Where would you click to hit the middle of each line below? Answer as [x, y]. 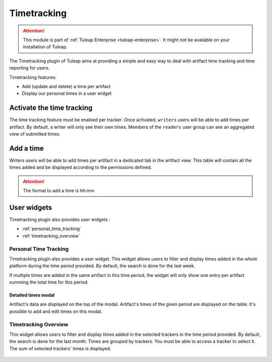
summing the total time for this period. [49, 282]
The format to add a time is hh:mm [59, 191]
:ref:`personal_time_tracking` [52, 229]
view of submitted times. [35, 134]
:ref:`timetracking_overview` [51, 236]
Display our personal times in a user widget [67, 94]
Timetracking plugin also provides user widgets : [60, 220]
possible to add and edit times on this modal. [56, 311]
